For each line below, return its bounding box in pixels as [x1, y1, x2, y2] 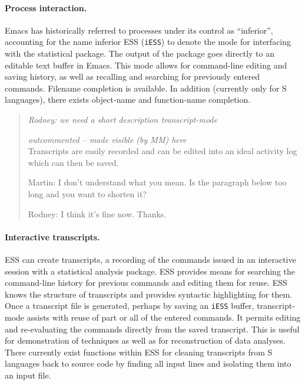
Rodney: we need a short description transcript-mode [28, 113, 217, 126]
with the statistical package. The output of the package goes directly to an [5, 47, 274, 60]
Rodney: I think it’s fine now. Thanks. [28, 207, 167, 220]
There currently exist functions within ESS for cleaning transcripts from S [5, 345, 273, 358]
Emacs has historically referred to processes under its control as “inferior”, [5, 24, 273, 36]
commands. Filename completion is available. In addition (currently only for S [5, 81, 287, 94]
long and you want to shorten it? [28, 187, 147, 200]
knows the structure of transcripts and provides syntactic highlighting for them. [5, 288, 293, 300]
